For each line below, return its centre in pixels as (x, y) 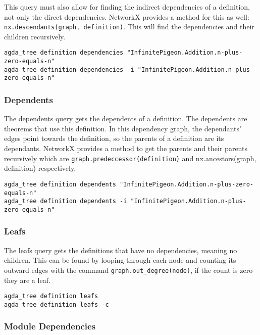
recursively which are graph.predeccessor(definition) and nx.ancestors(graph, (130, 158)
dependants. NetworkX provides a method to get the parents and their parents (126, 148)
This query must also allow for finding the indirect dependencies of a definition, (127, 7)
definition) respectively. (40, 168)
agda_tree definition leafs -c (57, 304)
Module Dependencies (50, 326)
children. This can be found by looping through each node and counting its (120, 260)
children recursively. (35, 36)
